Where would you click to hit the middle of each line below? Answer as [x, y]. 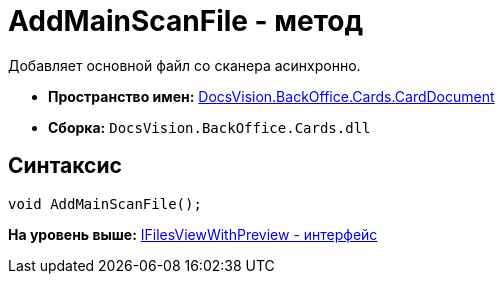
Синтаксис [65, 166]
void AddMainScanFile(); [105, 203]
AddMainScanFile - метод [186, 21]
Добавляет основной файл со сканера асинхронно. [184, 65]
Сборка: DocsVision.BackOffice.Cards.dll [209, 127]
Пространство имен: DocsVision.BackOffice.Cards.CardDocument [271, 96]
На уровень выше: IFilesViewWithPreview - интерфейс [193, 234]
